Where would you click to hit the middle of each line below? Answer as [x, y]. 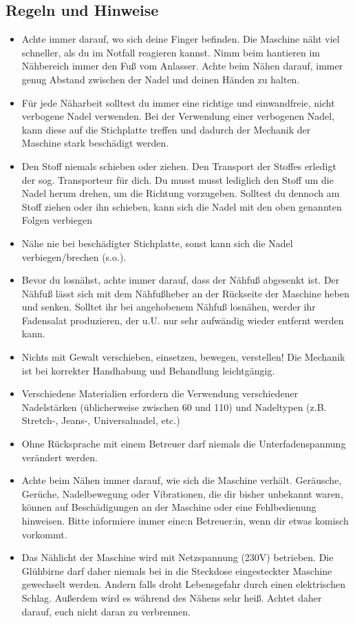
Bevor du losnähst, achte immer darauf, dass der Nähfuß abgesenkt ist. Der [181, 280]
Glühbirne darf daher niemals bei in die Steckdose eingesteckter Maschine [177, 570]
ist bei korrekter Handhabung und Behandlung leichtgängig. [148, 370]
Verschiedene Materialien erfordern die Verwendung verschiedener [160, 393]
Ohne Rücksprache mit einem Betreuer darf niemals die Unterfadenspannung [184, 444]
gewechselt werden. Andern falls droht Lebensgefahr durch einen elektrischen [183, 584]
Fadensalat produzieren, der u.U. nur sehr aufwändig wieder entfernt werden [183, 320]
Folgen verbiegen [57, 220]
